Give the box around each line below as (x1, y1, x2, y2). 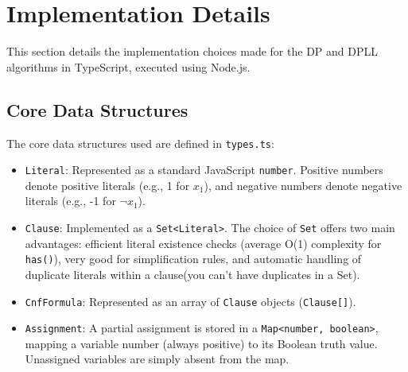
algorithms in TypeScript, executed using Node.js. (6, 58, 251, 75)
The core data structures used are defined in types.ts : (6, 134, 274, 151)
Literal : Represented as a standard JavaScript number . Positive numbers (25, 161, 383, 178)
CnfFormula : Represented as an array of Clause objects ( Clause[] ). (25, 293, 356, 309)
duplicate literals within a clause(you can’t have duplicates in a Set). (25, 265, 360, 282)
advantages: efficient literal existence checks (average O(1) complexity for (25, 234, 382, 251)
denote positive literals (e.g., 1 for (25, 176, 190, 193)
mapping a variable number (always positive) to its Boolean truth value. (25, 335, 378, 351)
